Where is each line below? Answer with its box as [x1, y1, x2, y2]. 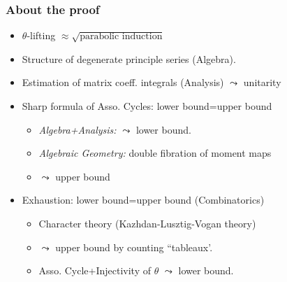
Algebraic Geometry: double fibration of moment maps [38, 146, 272, 160]
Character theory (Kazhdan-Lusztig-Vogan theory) [38, 216, 256, 230]
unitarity [243, 75, 281, 90]
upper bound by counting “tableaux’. [55, 239, 213, 254]
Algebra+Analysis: [38, 122, 117, 136]
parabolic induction [80, 31, 163, 42]
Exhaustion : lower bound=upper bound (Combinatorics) [22, 192, 265, 207]
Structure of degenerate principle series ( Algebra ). [22, 51, 236, 66]
